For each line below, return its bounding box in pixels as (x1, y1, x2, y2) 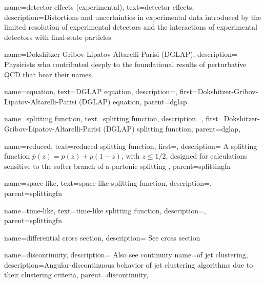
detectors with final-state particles (4, 31, 111, 42)
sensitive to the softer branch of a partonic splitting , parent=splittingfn (4, 160, 231, 171)
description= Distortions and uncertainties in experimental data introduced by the (4, 11, 261, 22)
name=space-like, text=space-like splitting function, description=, (4, 178, 212, 188)
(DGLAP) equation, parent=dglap (79, 96, 187, 106)
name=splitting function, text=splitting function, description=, (4, 113, 203, 124)
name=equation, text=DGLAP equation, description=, (4, 86, 178, 97)
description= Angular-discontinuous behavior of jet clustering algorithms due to (4, 259, 253, 270)
